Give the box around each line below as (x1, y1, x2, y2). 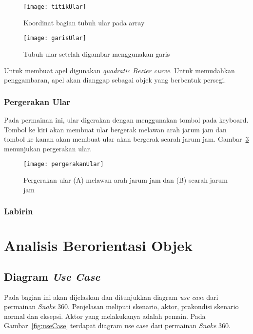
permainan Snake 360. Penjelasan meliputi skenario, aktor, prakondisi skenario (4, 301, 239, 312)
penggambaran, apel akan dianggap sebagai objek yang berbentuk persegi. (4, 75, 226, 85)
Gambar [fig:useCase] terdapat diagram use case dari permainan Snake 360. (4, 320, 231, 331)
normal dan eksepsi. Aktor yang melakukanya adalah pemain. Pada (4, 311, 206, 321)
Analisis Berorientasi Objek (4, 235, 193, 255)
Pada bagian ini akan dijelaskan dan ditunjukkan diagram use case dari (4, 292, 218, 302)
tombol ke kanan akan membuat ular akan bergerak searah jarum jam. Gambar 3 (4, 134, 249, 144)
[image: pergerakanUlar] (23, 161, 104, 168)
